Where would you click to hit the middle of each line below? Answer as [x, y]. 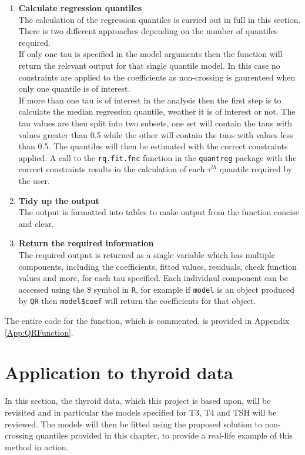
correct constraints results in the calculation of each [112, 169]
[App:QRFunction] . [39, 332]
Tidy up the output [59, 200]
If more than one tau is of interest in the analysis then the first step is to [150, 100]
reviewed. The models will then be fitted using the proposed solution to [133, 424]
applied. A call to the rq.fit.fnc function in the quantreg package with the [157, 157]
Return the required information [86, 243]
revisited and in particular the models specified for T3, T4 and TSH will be [141, 412]
